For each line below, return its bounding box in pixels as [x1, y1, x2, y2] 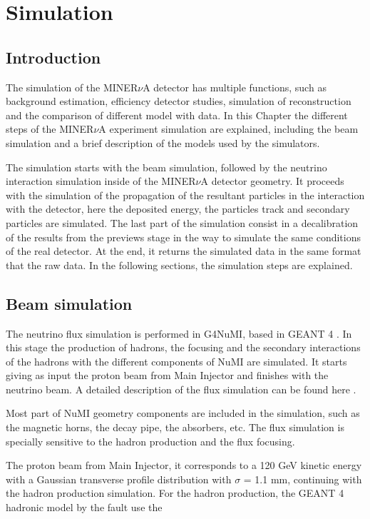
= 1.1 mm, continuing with [243, 471, 362, 486]
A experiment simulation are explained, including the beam [98, 121, 359, 136]
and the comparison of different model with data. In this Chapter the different [6, 107, 348, 122]
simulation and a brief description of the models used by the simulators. [6, 135, 320, 150]
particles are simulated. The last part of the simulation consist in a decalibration [6, 215, 359, 230]
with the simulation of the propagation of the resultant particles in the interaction [6, 187, 365, 202]
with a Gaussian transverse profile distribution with [6, 471, 232, 486]
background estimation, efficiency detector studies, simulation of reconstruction [6, 94, 351, 109]
